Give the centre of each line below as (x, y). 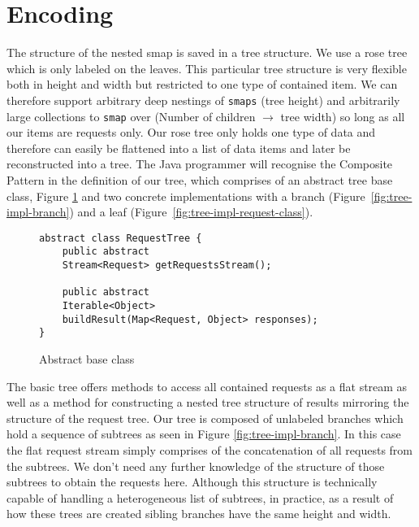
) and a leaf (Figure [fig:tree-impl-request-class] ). (191, 212)
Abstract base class (87, 359)
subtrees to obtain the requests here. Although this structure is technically (192, 482)
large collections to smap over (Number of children (131, 116)
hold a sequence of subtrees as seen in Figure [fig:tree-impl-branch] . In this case (204, 434)
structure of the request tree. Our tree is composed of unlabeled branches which (205, 418)
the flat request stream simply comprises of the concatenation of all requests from (210, 450)
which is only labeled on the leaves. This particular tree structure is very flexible (207, 68)
